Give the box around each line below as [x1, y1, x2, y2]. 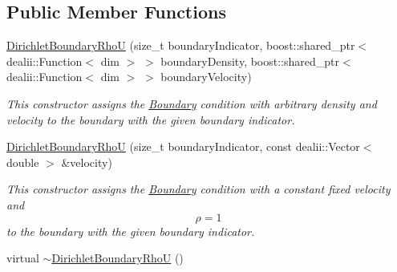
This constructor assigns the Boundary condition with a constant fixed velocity [6, 181, 391, 197]
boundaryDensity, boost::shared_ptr [160, 52, 340, 69]
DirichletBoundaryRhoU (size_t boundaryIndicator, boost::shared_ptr [6, 37, 355, 54]
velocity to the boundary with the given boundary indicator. [6, 111, 295, 128]
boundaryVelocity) [160, 68, 252, 85]
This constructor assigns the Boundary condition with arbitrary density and [6, 95, 377, 112]
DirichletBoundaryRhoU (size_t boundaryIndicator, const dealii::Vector [6, 138, 360, 155]
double [6, 153, 39, 170]
